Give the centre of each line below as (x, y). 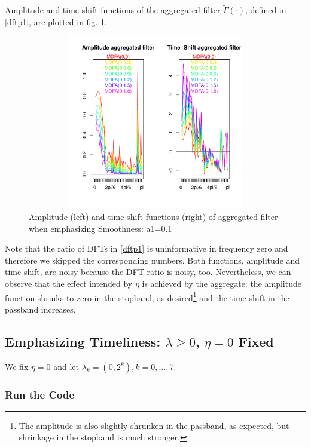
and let (66, 366)
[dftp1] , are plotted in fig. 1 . (56, 21)
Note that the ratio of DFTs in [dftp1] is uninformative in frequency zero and (147, 248)
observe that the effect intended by (69, 283)
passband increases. (40, 309)
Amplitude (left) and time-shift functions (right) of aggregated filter (153, 216)
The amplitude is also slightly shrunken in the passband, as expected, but (154, 425)
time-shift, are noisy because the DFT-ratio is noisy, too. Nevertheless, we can (148, 272)
